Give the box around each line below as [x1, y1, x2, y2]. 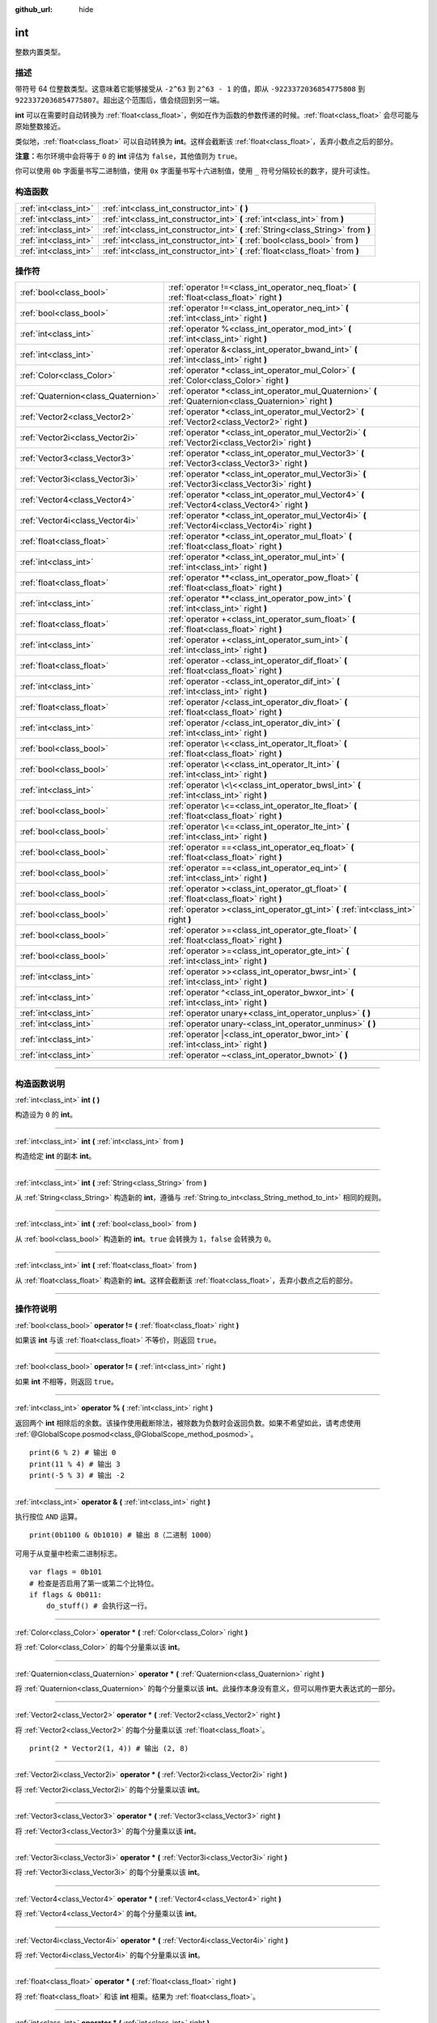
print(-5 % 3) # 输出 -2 [29, 1471, 125, 1480]
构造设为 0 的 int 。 [15, 1109, 77, 1120]
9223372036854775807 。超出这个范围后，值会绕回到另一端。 [15, 95, 224, 105]
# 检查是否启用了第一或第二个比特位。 [29, 1579, 159, 1588]
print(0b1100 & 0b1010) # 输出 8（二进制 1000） [29, 1530, 216, 1540]
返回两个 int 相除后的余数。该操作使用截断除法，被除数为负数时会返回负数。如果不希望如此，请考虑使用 [15, 1418, 362, 1427]
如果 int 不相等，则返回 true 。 [15, 1376, 119, 1386]
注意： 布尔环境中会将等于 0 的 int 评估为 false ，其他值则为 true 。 [15, 151, 242, 161]
